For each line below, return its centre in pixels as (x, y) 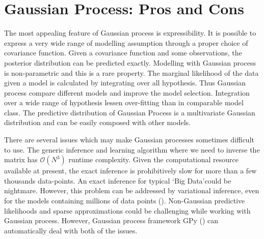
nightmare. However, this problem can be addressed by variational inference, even (132, 190)
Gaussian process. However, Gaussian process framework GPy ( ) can (111, 220)
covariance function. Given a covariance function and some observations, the (123, 53)
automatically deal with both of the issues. (71, 230)
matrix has (21, 159)
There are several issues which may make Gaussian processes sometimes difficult (129, 140)
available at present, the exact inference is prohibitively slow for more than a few (130, 171)
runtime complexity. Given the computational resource (153, 159)
